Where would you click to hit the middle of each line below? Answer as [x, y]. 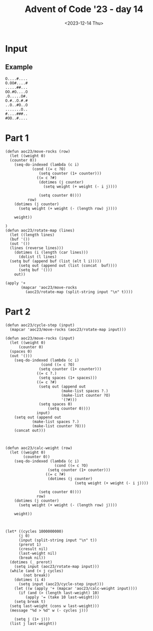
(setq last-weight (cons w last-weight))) [54, 606]
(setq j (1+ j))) [32, 619]
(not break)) [37, 575]
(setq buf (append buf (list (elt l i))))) [55, 261]
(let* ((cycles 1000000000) [34, 531]
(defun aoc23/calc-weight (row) [39, 448]
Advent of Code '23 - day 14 [84, 9]
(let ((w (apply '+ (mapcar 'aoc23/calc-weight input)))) [76, 588]
